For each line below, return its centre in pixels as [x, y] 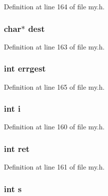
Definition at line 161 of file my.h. [54, 167]
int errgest [25, 68]
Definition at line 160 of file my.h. [54, 127]
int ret [17, 148]
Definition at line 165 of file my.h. [54, 86]
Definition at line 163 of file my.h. [54, 46]
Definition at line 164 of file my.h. [54, 6]
